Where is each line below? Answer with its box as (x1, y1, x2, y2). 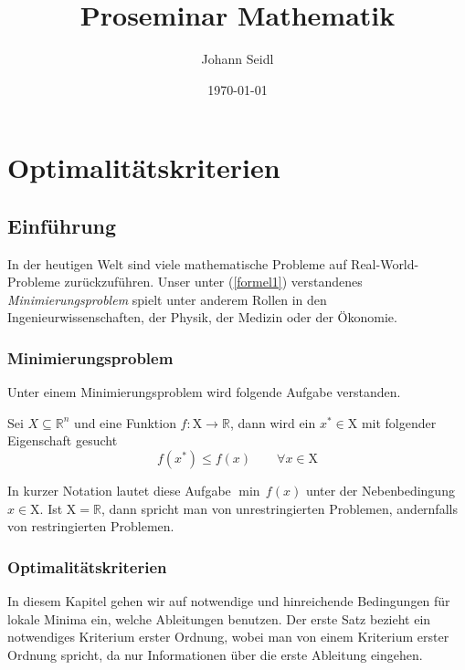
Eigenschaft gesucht (7, 431, 118, 450)
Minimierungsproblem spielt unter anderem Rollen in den (7, 289, 327, 309)
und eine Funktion (74, 413, 176, 432)
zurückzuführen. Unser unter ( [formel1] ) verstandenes (64, 272, 363, 291)
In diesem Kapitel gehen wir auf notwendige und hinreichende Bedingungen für (7, 591, 450, 611)
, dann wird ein (229, 413, 316, 432)
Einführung (7, 211, 117, 239)
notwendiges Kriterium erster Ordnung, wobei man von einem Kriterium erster (7, 627, 449, 646)
